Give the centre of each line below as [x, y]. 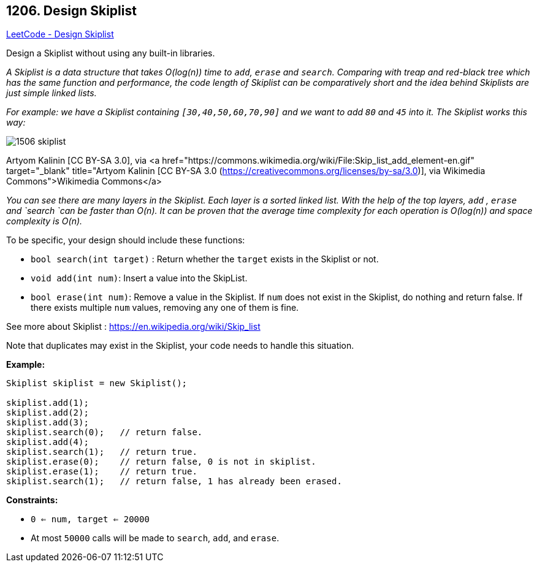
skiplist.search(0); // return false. [105, 432]
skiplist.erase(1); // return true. [102, 472]
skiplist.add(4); [48, 442]
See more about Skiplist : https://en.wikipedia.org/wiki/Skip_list [133, 327]
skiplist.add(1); [48, 403]
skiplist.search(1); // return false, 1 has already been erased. [174, 481]
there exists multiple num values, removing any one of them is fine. [165, 308]
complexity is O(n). [44, 221]
